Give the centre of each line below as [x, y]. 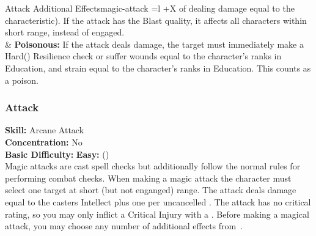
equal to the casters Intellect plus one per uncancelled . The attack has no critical [158, 201]
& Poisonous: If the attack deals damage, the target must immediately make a [154, 44]
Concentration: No [44, 142]
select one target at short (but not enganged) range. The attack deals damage [151, 190]
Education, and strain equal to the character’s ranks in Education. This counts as [158, 68]
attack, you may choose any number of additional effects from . [124, 226]
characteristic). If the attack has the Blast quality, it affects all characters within [156, 20]
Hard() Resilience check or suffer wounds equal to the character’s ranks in [143, 56]
